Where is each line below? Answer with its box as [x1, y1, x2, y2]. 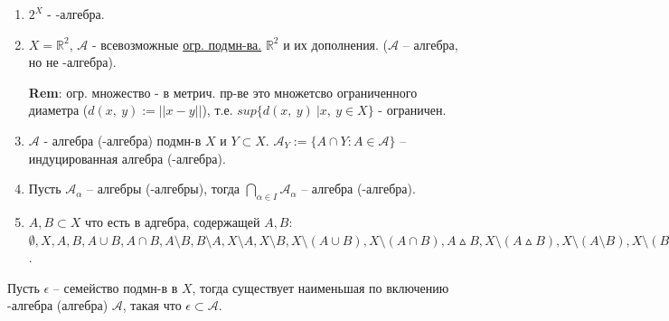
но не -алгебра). [28, 52, 117, 71]
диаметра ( [28, 100, 89, 119]
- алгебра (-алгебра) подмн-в [43, 130, 202, 149]
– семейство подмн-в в [52, 278, 178, 297]
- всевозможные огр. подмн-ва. [91, 34, 262, 53]
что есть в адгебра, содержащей [85, 212, 260, 231]
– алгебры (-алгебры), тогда [87, 179, 240, 198]
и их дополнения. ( [283, 34, 389, 53]
